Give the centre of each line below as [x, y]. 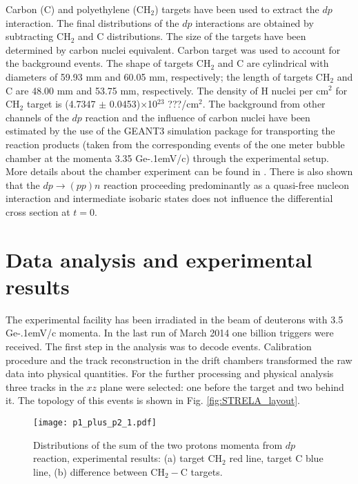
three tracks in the [44, 386]
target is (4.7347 [61, 104]
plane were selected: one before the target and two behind [222, 386]
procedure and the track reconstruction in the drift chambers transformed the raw [179, 360]
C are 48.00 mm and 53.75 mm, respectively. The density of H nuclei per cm [167, 90]
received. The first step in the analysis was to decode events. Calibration [159, 346]
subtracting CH [38, 36]
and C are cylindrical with [273, 63]
